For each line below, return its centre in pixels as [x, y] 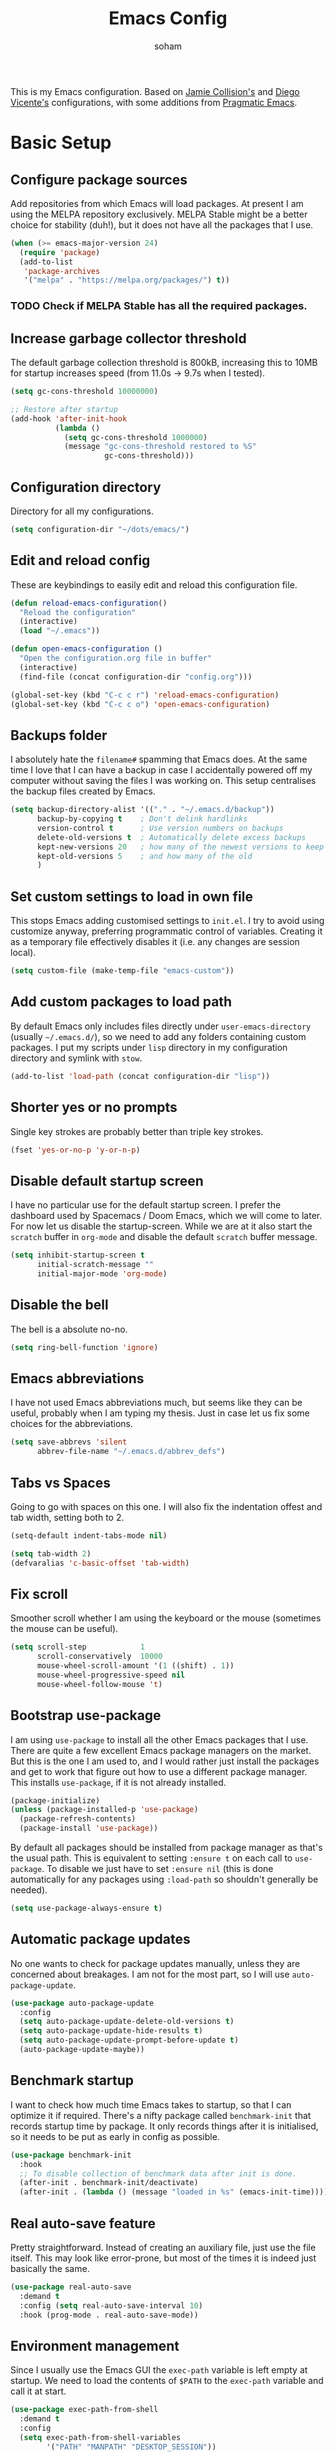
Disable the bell [59, 1305]
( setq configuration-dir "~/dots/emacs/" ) [100, 529]
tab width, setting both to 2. [67, 1517]
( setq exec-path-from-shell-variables [100, 2437]
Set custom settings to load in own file [131, 896]
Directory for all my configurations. [82, 511]
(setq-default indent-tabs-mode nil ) [89, 1535]
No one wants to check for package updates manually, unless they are [155, 1963]
